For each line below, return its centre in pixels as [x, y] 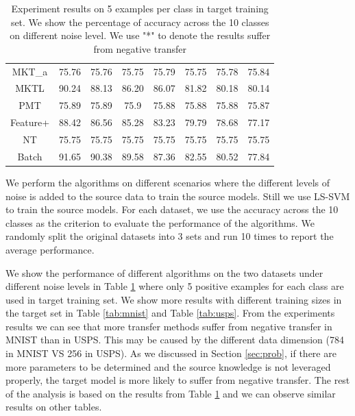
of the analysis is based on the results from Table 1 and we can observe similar [171, 393]
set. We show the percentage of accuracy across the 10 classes [140, 22]
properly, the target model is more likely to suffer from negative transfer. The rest [178, 380]
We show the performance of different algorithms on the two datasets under [164, 272]
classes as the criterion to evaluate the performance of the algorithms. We [160, 222]
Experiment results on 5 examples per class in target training [140, 8]
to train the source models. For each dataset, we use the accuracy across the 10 [172, 209]
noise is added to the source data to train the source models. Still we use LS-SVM [178, 196]
